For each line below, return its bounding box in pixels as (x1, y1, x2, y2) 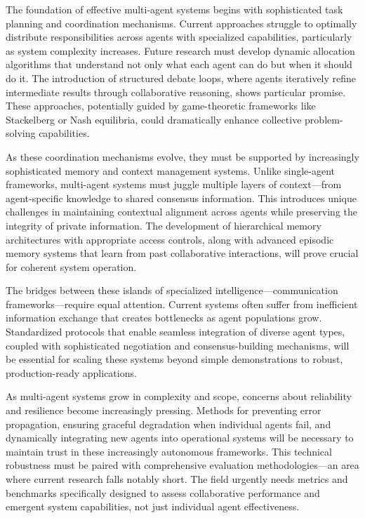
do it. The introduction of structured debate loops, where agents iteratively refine (6, 70, 357, 85)
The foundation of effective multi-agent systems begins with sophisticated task (6, 2, 343, 16)
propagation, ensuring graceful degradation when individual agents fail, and (6, 416, 331, 431)
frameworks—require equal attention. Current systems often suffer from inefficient (6, 296, 358, 311)
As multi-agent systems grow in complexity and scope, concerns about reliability (6, 389, 352, 404)
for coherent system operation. (6, 259, 137, 274)
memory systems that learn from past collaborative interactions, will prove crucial (6, 246, 359, 260)
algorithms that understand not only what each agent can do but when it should (6, 57, 352, 72)
